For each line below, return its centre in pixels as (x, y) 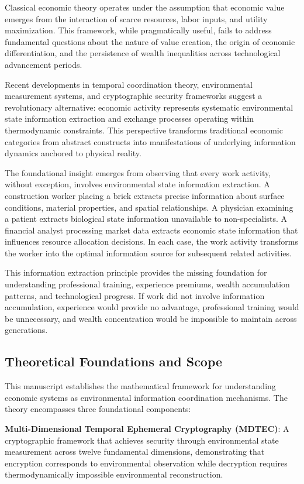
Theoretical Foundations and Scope (114, 361)
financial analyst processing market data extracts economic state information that (151, 230)
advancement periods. (44, 64)
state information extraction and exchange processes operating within (129, 119)
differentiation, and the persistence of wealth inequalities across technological (143, 53)
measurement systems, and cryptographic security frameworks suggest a (134, 96)
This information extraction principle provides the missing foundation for (136, 272)
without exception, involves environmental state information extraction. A (137, 184)
